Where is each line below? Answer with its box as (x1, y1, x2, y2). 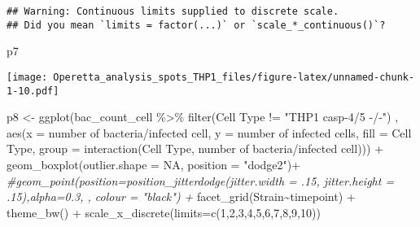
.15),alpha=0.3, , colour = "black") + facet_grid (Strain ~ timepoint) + (7, 188, 356, 205)
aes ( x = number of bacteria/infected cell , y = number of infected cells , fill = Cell (7, 124, 412, 141)
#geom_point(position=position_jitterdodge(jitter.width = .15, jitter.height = (7, 172, 395, 189)
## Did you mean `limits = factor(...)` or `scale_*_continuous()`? (7, 19, 386, 31)
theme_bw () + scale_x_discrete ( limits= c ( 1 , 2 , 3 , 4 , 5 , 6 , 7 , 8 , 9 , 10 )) (7, 203, 321, 220)
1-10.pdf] (7, 85, 59, 97)
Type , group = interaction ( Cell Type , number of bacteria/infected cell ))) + (7, 140, 384, 157)
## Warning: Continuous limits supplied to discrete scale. (7, 6, 339, 17)
